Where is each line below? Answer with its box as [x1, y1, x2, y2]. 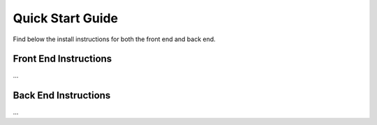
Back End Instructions [13, 89, 111, 101]
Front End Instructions [13, 53, 112, 65]
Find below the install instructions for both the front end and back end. [13, 35, 216, 43]
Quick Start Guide [13, 10, 119, 26]
